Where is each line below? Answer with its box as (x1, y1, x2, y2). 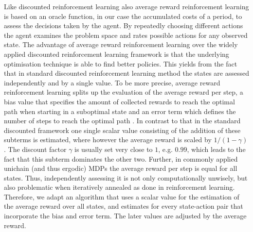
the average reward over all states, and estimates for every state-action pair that (4, 201, 243, 211)
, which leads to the (187, 144, 246, 154)
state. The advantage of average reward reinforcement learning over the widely (4, 39, 238, 50)
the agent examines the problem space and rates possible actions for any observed (4, 30, 248, 40)
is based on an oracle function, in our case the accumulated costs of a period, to (4, 11, 242, 21)
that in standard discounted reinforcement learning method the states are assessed (4, 68, 250, 78)
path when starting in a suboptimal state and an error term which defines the (4, 106, 236, 116)
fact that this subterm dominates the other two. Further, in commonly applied (4, 153, 238, 164)
